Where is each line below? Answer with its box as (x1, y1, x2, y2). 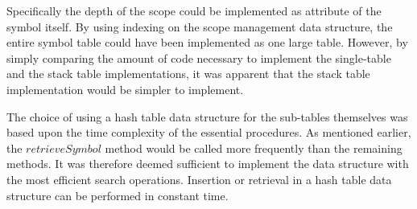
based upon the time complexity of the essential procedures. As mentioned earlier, (6, 124, 411, 141)
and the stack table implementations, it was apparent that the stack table (6, 65, 370, 82)
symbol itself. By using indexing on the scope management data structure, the (6, 18, 393, 35)
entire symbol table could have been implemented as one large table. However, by (6, 34, 408, 51)
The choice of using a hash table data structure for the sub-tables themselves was (6, 108, 408, 125)
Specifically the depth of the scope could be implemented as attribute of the (6, 2, 382, 18)
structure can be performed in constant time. (6, 186, 229, 203)
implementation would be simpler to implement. (6, 80, 244, 97)
